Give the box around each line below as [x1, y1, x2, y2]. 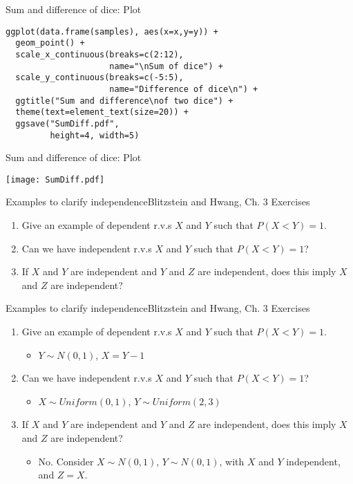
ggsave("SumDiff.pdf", [15, 118, 120, 129]
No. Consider [38, 454, 94, 468]
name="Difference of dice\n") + [109, 84, 258, 94]
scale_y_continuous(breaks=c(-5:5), [15, 73, 184, 83]
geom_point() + [15, 38, 85, 48]
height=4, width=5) [50, 130, 140, 140]
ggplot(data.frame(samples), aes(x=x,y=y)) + [6, 26, 218, 37]
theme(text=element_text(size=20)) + [15, 107, 189, 118]
